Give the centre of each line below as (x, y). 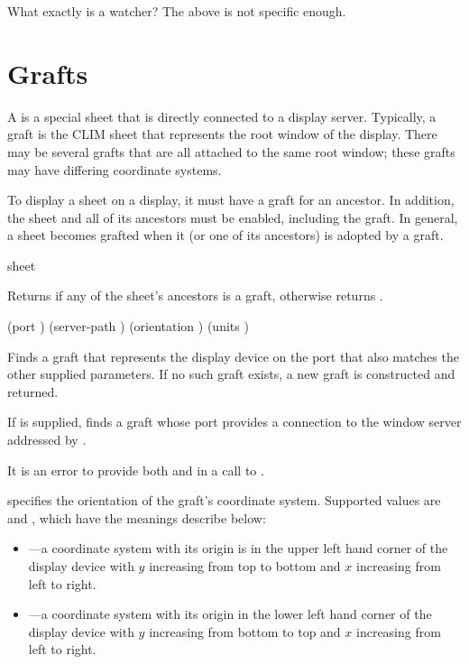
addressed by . (47, 440)
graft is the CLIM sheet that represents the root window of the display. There (222, 134)
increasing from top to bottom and (245, 566)
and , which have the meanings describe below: (137, 517)
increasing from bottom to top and (245, 631)
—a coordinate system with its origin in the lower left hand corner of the (230, 614)
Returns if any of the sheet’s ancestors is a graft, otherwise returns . (195, 295)
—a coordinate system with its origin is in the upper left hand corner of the (238, 548)
